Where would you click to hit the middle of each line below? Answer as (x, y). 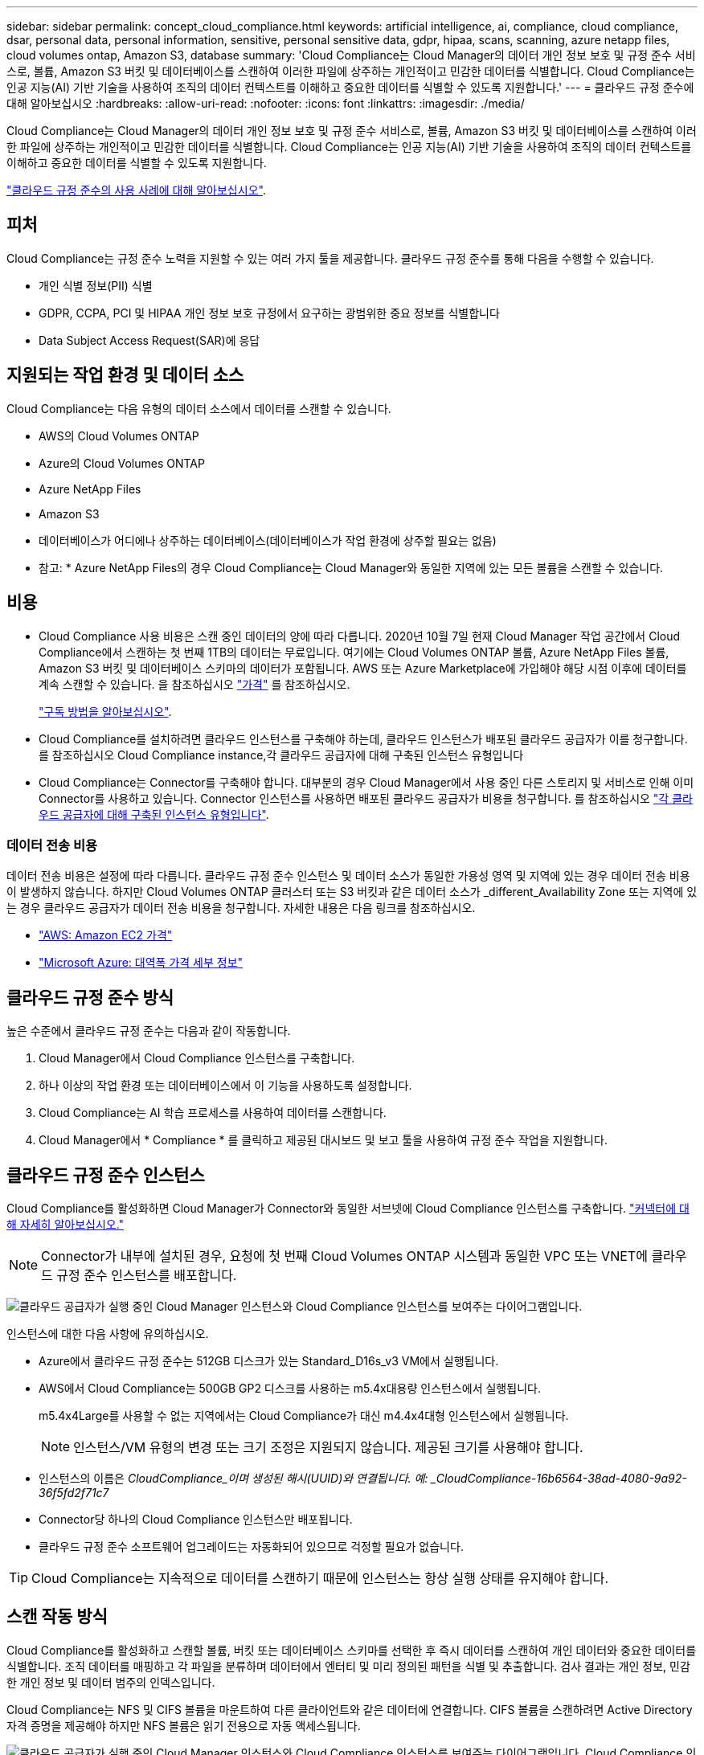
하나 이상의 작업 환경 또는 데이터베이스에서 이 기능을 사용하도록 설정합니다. (225, 1086)
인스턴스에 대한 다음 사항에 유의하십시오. (108, 1333)
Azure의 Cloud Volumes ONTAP (122, 463)
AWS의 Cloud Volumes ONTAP (119, 436)
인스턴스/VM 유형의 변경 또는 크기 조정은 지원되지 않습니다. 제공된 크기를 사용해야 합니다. (328, 1447)
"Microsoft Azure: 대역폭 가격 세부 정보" (141, 963)
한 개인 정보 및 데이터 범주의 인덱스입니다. (111, 1682)
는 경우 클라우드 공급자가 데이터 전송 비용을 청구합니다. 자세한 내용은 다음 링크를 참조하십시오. (241, 908)
